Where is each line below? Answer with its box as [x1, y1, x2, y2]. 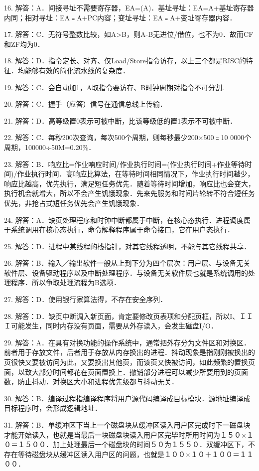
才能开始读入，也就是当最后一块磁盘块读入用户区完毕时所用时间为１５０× [4, 429, 247, 440]
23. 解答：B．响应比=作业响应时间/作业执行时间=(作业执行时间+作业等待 [4, 158, 245, 169]
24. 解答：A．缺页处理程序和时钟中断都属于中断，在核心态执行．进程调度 [4, 214, 244, 225]
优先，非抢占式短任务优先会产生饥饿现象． [4, 197, 143, 208]
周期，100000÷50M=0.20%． [4, 142, 96, 152]
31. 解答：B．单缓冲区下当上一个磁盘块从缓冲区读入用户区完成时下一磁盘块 [4, 420, 251, 430]
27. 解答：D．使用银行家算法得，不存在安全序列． [4, 294, 167, 305]
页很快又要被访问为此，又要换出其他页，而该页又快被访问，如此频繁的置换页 [4, 357, 255, 367]
